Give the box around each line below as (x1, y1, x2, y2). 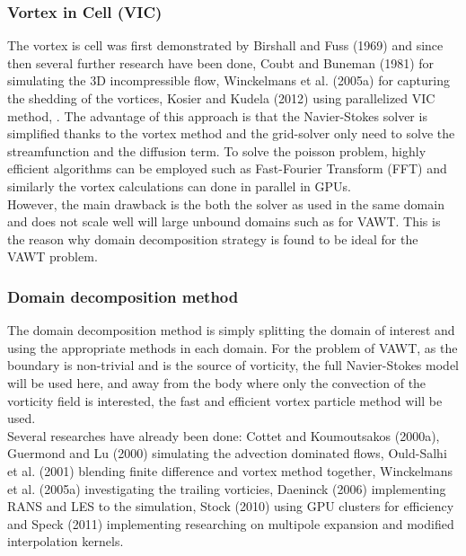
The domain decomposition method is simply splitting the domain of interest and (7, 321, 455, 340)
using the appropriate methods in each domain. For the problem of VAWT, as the (7, 338, 458, 357)
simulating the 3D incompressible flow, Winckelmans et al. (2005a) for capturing (7, 71, 450, 90)
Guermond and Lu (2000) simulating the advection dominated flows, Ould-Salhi (7, 444, 447, 463)
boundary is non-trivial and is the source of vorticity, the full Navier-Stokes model (7, 356, 459, 375)
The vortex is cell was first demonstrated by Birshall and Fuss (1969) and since (7, 36, 444, 55)
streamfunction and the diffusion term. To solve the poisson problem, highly (7, 141, 426, 160)
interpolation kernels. (7, 532, 124, 551)
